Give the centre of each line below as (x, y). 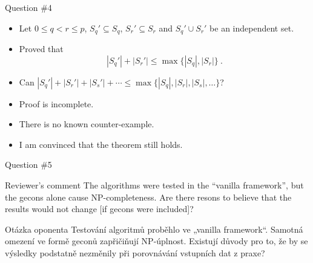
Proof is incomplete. (56, 103)
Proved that (41, 49)
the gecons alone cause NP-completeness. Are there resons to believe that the (148, 197)
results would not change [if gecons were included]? (99, 209)
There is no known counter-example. (87, 124)
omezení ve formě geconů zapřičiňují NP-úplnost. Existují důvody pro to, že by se (156, 241)
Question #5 (28, 165)
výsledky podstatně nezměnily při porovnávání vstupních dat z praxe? (135, 252)
